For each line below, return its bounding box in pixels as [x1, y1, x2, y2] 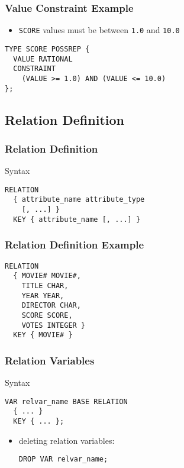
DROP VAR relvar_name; [18, 455, 108, 464]
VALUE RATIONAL [13, 54, 73, 63]
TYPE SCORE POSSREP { [5, 44, 90, 53]
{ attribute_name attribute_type [13, 195, 145, 204]
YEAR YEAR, [21, 291, 64, 300]
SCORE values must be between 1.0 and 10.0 [18, 24, 180, 36]
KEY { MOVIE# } [13, 331, 73, 340]
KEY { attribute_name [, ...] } [13, 215, 141, 224]
